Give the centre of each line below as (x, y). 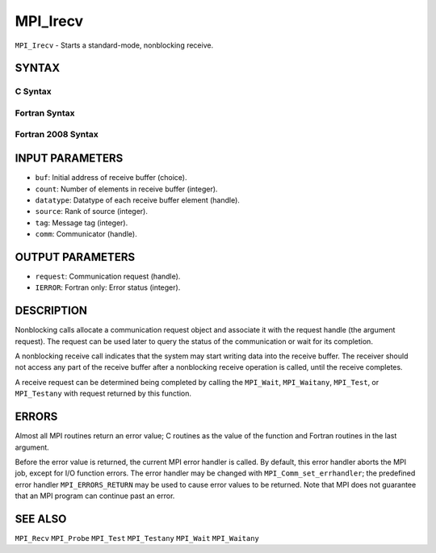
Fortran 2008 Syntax (57, 135)
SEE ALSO (41, 519)
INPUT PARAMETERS (69, 159)
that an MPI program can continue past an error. (95, 496)
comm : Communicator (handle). (86, 234)
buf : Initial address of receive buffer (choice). (111, 178)
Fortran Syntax (45, 113)
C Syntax (33, 91)
